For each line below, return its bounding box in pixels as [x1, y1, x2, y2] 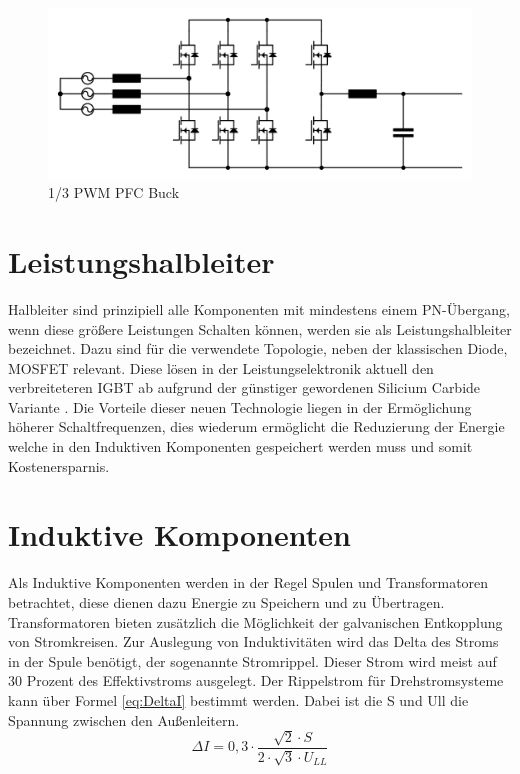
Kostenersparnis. [8, 455, 110, 476]
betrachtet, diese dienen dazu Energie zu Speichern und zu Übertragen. [8, 591, 445, 612]
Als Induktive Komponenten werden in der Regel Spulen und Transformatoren [8, 572, 489, 593]
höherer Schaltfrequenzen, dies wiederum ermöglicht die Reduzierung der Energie [8, 416, 505, 437]
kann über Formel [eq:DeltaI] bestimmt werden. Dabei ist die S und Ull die [8, 689, 469, 710]
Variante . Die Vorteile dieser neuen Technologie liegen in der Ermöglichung [8, 396, 472, 417]
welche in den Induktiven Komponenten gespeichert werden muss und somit [8, 436, 473, 457]
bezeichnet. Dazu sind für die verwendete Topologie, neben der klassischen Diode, [8, 338, 508, 359]
